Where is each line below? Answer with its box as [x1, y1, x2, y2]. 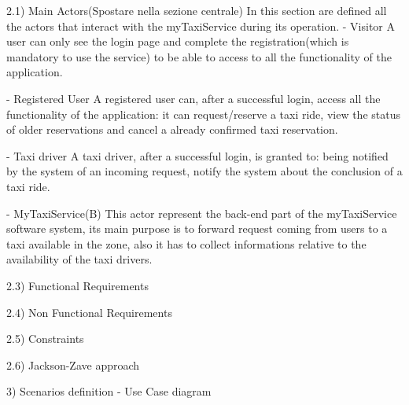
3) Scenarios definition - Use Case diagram [6, 383, 212, 399]
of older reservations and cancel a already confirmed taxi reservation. [6, 121, 338, 138]
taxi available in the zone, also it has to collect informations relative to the [6, 235, 367, 252]
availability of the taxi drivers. [6, 251, 153, 267]
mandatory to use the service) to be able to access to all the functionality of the [6, 48, 392, 64]
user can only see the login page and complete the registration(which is [6, 33, 349, 50]
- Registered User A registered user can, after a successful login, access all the [6, 90, 381, 106]
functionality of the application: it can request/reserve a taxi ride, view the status [6, 105, 400, 122]
